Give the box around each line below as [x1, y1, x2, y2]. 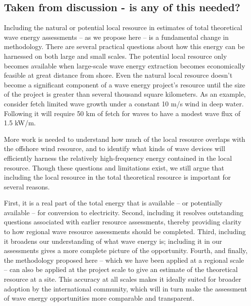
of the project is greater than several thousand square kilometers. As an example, [4, 89, 246, 99]
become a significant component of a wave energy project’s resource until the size [4, 79, 246, 89]
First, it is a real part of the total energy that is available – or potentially [4, 198, 223, 208]
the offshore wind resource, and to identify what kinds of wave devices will [4, 143, 225, 153]
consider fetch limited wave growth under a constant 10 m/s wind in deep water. [4, 98, 244, 108]
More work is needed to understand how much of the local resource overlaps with [4, 134, 246, 144]
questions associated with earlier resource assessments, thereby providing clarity [4, 217, 242, 227]
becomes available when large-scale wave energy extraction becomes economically [4, 60, 245, 70]
